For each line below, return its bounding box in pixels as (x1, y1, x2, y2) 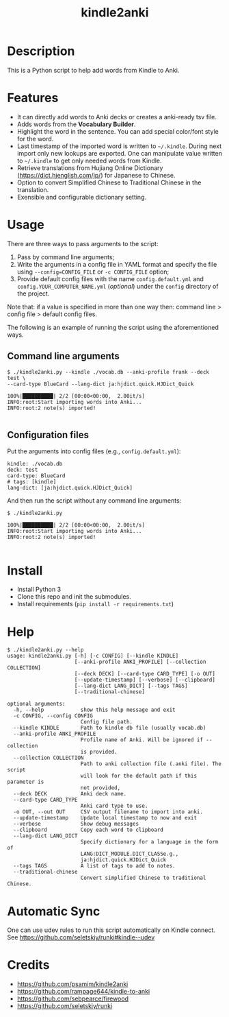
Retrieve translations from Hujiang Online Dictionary (16, 163, 163, 172)
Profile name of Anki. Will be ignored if (80, 737, 204, 743)
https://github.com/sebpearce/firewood (16, 994, 129, 1003)
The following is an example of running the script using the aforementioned (7, 323, 219, 331)
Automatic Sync (7, 903, 100, 919)
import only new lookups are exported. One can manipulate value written (16, 149, 222, 157)
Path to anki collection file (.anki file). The (80, 761, 222, 767)
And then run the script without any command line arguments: (7, 496, 182, 505)
